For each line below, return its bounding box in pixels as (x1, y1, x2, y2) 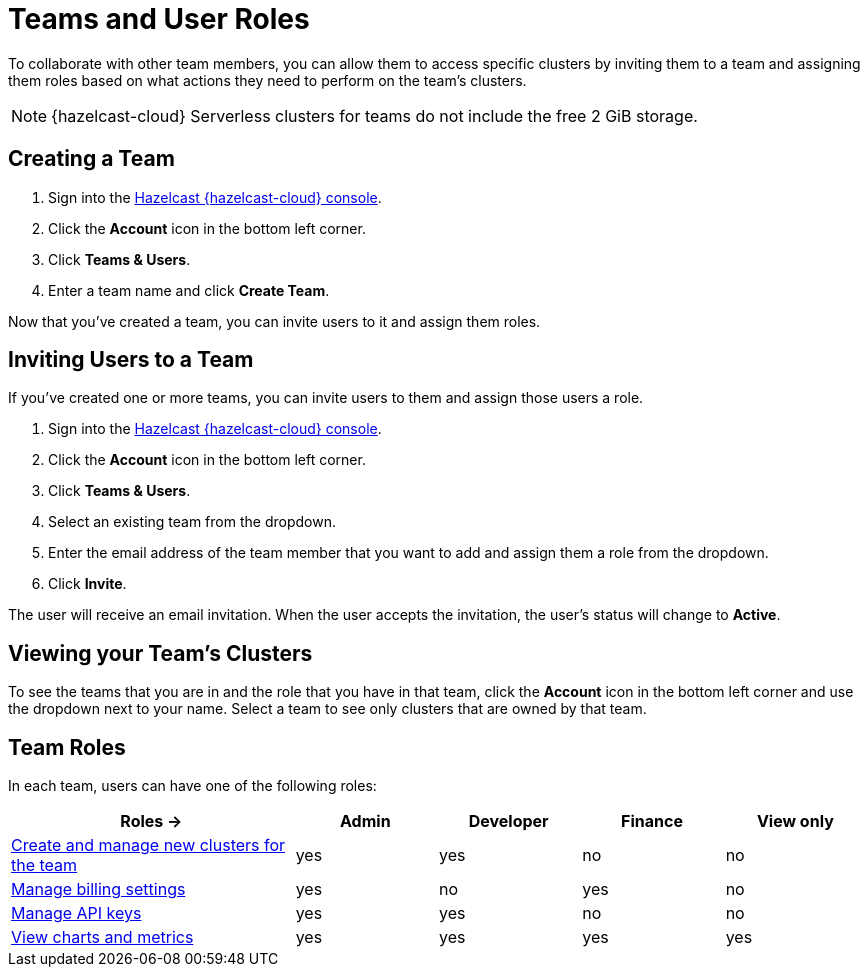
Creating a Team (8, 146, 175, 172)
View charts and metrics (11, 927, 194, 948)
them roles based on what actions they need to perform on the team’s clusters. (8, 71, 527, 89)
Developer (468, 811, 549, 832)
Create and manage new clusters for (11, 835, 286, 856)
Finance (621, 811, 683, 832)
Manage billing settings (11, 879, 186, 900)
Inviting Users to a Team (8, 347, 254, 373)
